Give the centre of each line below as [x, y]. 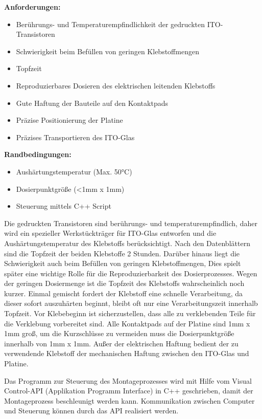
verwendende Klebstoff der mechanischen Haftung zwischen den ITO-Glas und [127, 353]
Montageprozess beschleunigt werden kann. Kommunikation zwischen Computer [129, 400]
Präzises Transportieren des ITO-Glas [75, 137]
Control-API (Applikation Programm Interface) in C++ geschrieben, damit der [129, 391]
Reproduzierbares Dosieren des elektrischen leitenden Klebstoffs [116, 85]
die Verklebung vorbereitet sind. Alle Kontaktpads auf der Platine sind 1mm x [127, 323]
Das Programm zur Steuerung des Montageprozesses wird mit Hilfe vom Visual [128, 380]
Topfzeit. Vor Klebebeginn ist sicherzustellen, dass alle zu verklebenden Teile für [130, 313]
